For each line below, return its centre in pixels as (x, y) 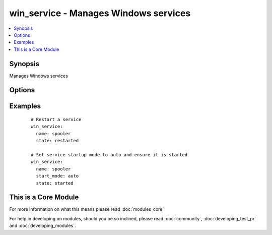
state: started (55, 183)
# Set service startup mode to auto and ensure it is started (109, 155)
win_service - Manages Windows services (100, 13)
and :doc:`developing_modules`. (43, 226)
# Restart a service (56, 120)
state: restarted (57, 141)
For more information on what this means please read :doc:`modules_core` (87, 209)
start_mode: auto (57, 176)
